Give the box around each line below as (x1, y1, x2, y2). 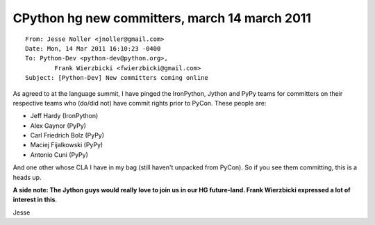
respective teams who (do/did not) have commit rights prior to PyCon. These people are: (12, 99, 267, 107)
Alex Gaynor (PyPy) (30, 122, 87, 130)
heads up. (12, 173, 42, 181)
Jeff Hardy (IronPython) (30, 112, 99, 120)
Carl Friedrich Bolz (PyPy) (30, 131, 104, 140)
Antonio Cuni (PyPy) (30, 150, 88, 159)
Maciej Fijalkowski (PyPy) (30, 141, 103, 149)
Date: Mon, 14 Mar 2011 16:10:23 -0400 (25, 44, 161, 52)
